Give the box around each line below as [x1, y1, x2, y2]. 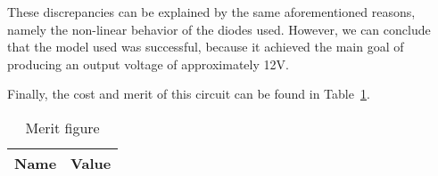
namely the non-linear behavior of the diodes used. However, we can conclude [7, 20, 431, 38]
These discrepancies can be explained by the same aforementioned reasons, [7, 3, 416, 20]
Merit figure [25, 116, 100, 138]
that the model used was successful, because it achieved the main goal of [7, 37, 404, 56]
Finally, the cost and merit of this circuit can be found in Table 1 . [7, 84, 370, 103]
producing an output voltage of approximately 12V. [7, 54, 289, 73]
